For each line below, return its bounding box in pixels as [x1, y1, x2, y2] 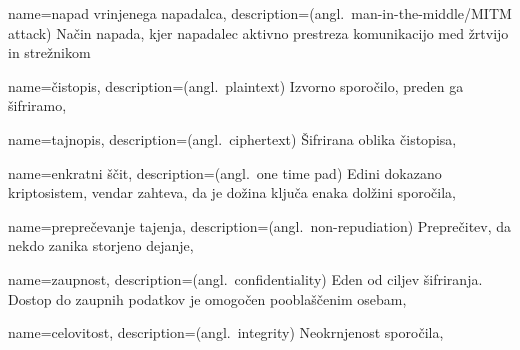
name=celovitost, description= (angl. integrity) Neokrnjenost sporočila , [8, 322, 444, 343]
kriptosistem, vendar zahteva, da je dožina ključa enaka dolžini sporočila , [8, 182, 456, 203]
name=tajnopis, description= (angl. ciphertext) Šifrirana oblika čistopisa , [8, 128, 457, 149]
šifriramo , [8, 95, 67, 116]
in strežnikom [8, 42, 91, 63]
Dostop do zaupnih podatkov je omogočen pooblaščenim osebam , [8, 288, 407, 309]
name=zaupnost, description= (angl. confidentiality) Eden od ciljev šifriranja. [8, 268, 483, 289]
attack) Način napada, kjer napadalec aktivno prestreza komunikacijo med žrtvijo [8, 22, 509, 43]
